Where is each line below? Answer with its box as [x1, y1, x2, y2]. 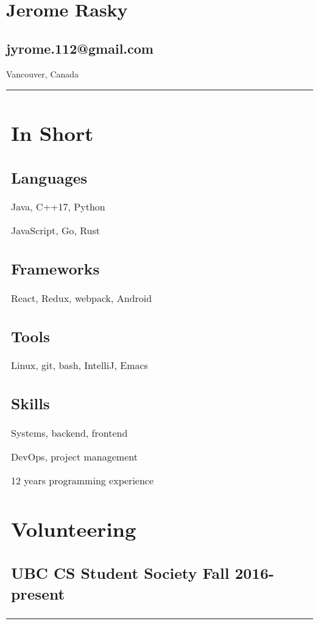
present [11, 583, 65, 604]
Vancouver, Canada [6, 67, 79, 80]
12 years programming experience [11, 473, 154, 487]
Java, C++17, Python [11, 199, 105, 214]
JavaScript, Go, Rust [11, 223, 101, 238]
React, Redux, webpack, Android [11, 290, 152, 305]
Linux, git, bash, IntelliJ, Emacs [11, 358, 148, 373]
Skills [11, 393, 50, 414]
